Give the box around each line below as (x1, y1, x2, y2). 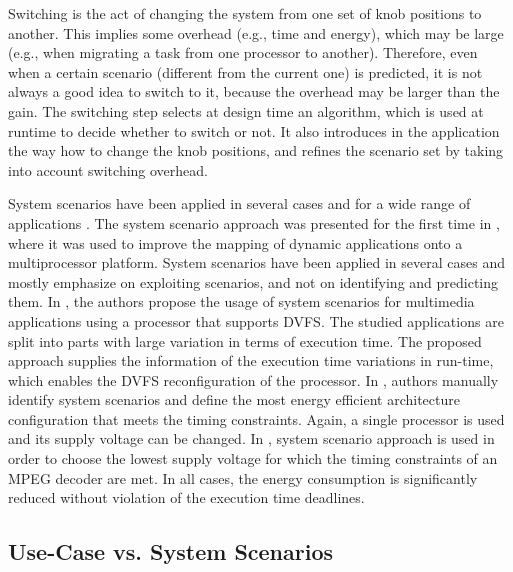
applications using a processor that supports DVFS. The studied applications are (8, 310, 504, 331)
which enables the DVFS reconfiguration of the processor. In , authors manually (8, 369, 499, 390)
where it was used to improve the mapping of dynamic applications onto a (8, 232, 463, 253)
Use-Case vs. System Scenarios (8, 536, 334, 567)
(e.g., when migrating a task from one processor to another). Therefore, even (8, 42, 478, 63)
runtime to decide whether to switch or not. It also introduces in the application (8, 120, 500, 141)
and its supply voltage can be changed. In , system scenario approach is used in (8, 428, 495, 449)
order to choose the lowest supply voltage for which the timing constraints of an (8, 448, 498, 469)
